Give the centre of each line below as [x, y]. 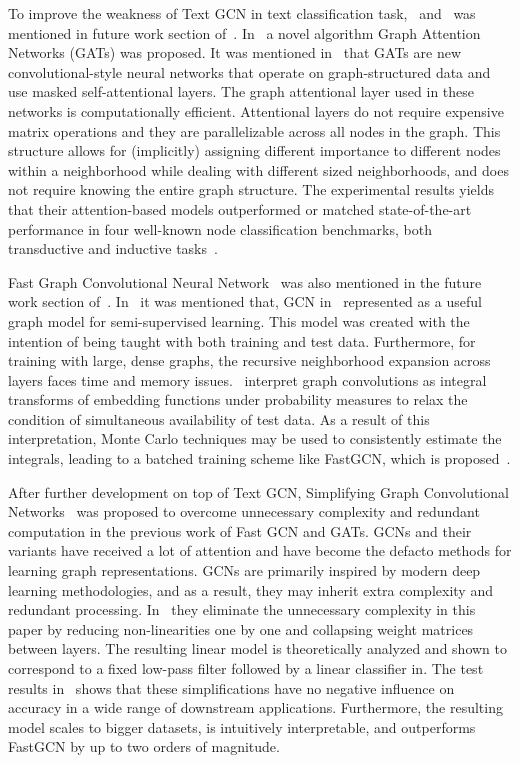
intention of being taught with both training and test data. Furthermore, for [242, 340]
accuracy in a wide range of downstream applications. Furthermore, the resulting [255, 707]
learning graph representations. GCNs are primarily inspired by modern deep [244, 570]
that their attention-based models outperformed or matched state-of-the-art [240, 208]
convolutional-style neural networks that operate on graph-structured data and [249, 71]
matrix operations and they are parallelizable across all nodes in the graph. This [254, 130]
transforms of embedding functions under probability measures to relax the [238, 399]
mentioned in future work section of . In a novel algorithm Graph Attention [244, 32]
